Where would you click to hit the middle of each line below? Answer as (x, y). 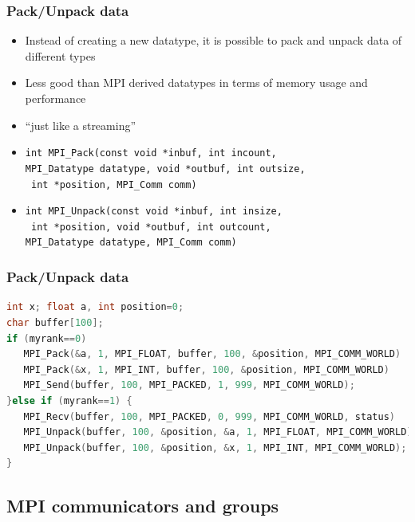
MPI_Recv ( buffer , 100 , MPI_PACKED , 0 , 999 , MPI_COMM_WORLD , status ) (209, 416)
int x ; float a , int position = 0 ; (95, 307)
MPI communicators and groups (143, 506)
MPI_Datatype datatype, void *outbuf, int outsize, (165, 169)
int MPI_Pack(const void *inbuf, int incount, (151, 153)
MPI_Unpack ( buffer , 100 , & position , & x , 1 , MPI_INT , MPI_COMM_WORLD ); (215, 447)
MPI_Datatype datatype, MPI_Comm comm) (131, 243)
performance (55, 98)
